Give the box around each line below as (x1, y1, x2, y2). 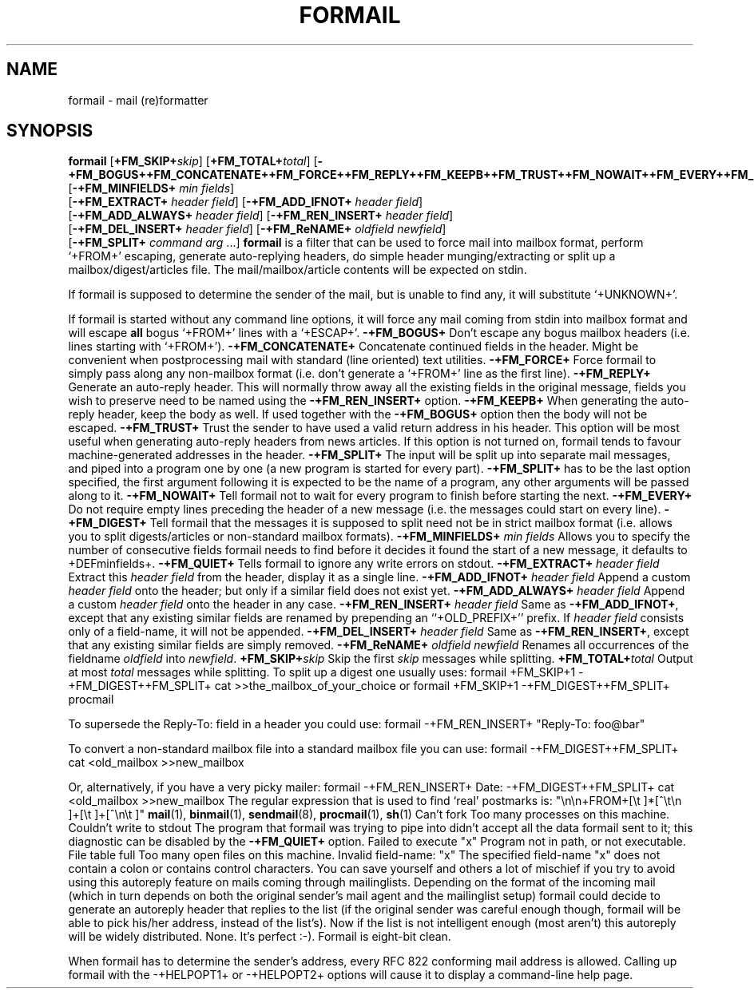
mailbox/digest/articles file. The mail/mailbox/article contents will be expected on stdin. (68, 263, 527, 277)
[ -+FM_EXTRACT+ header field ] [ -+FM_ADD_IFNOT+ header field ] (68, 195, 423, 209)
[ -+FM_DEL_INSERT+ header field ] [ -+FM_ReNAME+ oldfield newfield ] (68, 222, 446, 236)
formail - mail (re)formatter (68, 93, 208, 107)
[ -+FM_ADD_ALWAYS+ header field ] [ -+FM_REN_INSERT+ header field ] (68, 208, 454, 223)
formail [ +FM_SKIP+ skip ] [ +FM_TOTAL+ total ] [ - (68, 154, 323, 168)
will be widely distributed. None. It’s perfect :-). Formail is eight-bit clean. (68, 930, 451, 944)
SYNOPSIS (6, 121, 93, 141)
